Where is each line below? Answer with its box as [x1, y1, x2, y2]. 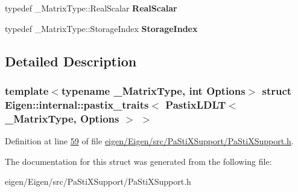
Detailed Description [5, 51, 137, 70]
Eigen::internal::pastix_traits [5, 97, 149, 112]
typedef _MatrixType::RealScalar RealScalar [5, 2, 177, 14]
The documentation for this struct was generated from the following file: [5, 155, 272, 167]
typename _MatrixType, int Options [61, 83, 246, 98]
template [5, 83, 49, 98]
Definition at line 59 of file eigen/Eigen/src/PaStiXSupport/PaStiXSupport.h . [5, 135, 294, 147]
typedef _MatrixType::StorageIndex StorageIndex [5, 22, 198, 34]
